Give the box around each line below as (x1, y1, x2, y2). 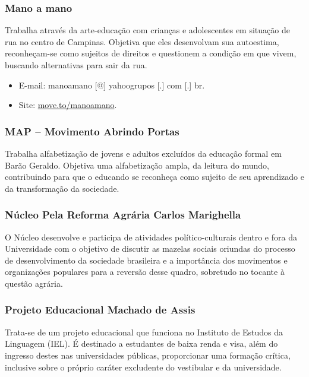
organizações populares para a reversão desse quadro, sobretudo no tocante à (5, 265, 285, 278)
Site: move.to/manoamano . (18, 99, 117, 111)
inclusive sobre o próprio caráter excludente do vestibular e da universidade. (5, 360, 282, 373)
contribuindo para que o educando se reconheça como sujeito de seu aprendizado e (5, 170, 304, 183)
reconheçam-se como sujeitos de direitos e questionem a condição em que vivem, (5, 47, 297, 59)
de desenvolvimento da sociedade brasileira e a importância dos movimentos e (5, 254, 288, 266)
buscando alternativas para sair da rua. (5, 59, 147, 71)
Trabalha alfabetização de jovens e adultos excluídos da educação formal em (5, 147, 282, 159)
